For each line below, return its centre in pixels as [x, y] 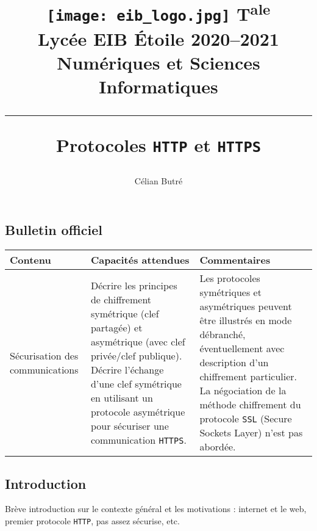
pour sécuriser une [130, 425]
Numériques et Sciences [158, 63]
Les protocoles [230, 278]
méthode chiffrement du [250, 405]
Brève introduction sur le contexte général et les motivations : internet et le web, [156, 509]
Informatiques [158, 86]
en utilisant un [122, 397]
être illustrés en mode [246, 320]
